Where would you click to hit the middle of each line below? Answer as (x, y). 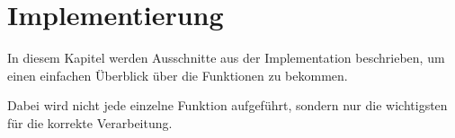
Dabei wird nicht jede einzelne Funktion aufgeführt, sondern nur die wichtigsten (227, 105)
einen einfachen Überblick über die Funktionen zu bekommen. (178, 75)
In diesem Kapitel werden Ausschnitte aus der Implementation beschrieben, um (226, 58)
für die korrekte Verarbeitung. (90, 122)
